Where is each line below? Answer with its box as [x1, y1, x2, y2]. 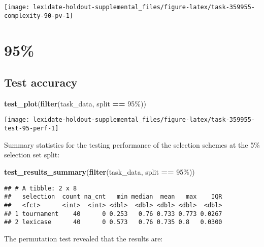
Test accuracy [4, 74, 78, 90]
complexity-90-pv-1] [4, 12, 74, 19]
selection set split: [4, 149, 60, 160]
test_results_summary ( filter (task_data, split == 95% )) [4, 166, 195, 177]
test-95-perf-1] [4, 125, 59, 132]
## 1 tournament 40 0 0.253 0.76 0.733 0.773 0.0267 [4, 210, 222, 217]
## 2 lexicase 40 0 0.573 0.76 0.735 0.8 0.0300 [4, 218, 222, 226]
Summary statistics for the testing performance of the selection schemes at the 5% [4, 139, 260, 150]
